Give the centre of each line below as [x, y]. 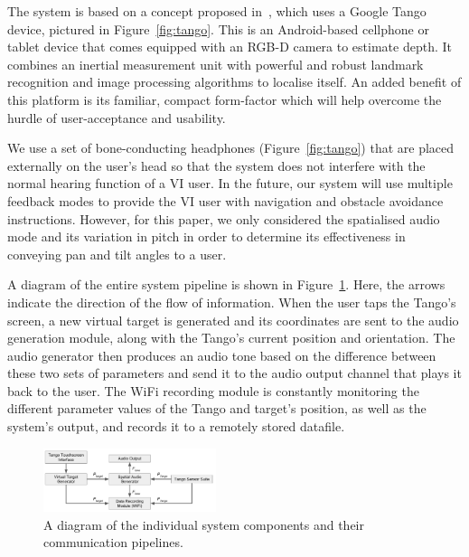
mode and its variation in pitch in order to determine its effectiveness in [206, 236]
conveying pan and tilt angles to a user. [117, 254]
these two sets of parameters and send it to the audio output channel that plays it [234, 373]
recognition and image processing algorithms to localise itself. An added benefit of [234, 82]
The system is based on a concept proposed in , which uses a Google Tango [217, 11]
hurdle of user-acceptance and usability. [117, 117]
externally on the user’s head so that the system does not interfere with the [216, 165]
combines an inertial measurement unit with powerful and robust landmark [216, 64]
